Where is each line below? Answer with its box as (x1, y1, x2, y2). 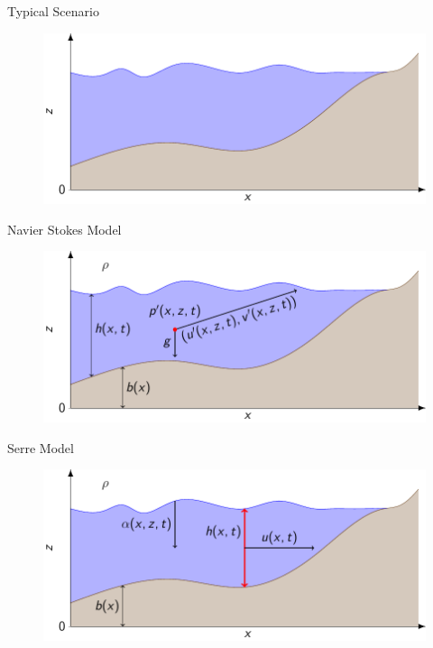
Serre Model (7, 438, 74, 457)
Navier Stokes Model (7, 219, 122, 238)
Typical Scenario (7, 2, 99, 20)
